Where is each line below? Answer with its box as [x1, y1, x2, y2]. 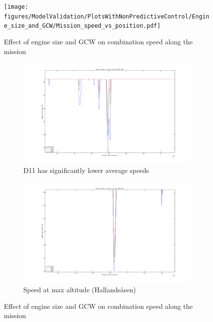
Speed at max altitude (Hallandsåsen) [23, 284, 136, 295]
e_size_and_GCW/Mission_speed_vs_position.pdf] [4, 22, 161, 30]
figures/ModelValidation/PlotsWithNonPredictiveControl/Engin [4, 13, 210, 20]
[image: [4, 3, 29, 10]
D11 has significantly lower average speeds [23, 165, 149, 175]
